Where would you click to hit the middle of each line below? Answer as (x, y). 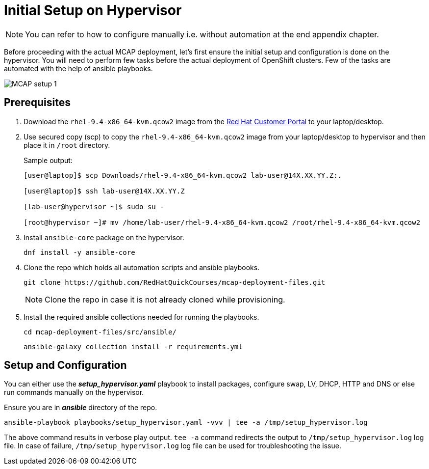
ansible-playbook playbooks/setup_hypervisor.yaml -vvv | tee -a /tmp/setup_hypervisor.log (186, 423)
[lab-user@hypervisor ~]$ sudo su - (94, 207)
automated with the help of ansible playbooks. (78, 68)
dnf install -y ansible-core (79, 252)
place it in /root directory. (67, 145)
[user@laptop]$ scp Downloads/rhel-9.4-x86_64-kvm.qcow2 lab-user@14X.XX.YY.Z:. (183, 175)
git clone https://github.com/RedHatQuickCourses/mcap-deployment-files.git (175, 282)
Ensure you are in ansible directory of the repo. (81, 408)
